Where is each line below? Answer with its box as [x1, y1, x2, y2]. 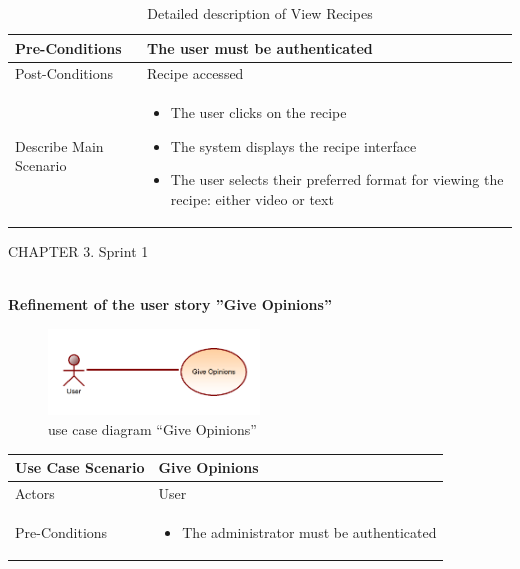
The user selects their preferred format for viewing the [170, 169, 504, 190]
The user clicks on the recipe [170, 102, 347, 123]
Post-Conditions [15, 63, 113, 84]
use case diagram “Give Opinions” [48, 419, 257, 440]
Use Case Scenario [15, 457, 145, 478]
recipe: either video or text [170, 189, 334, 210]
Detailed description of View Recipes [147, 3, 373, 23]
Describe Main [15, 135, 104, 156]
